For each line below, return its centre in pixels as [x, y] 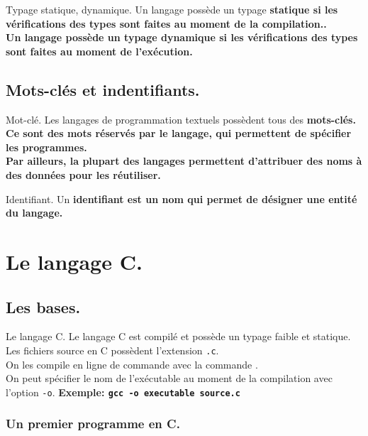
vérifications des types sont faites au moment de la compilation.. [166, 23]
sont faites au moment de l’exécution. [99, 51]
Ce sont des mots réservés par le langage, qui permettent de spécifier [179, 133]
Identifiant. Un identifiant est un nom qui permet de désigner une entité [182, 198]
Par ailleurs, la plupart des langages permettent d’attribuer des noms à [184, 161]
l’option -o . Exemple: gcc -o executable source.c [123, 392]
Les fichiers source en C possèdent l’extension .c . [112, 350]
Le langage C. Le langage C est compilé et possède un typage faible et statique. [178, 336]
